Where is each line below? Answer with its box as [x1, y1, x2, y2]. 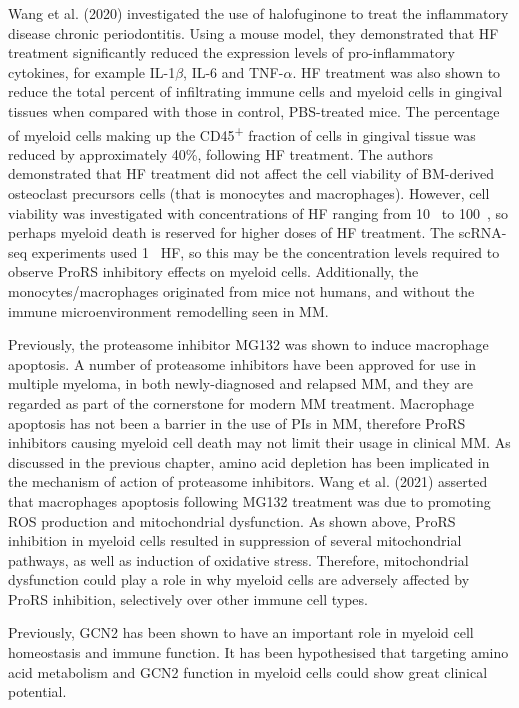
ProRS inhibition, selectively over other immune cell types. [8, 588, 368, 609]
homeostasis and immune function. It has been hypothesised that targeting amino [8, 642, 509, 663]
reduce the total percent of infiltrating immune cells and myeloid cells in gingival [8, 81, 503, 102]
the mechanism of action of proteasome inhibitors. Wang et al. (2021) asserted [8, 471, 488, 492]
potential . [8, 681, 67, 702]
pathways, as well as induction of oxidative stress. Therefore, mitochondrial [8, 549, 469, 570]
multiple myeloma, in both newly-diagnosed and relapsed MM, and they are [8, 373, 473, 394]
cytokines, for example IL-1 [8, 61, 176, 82]
